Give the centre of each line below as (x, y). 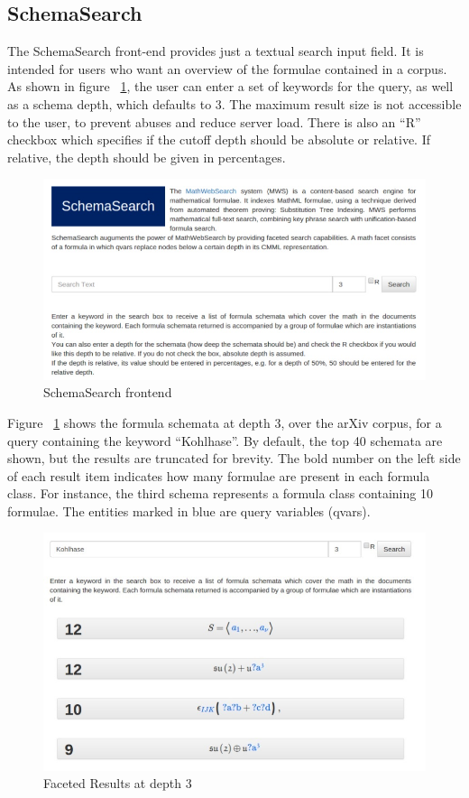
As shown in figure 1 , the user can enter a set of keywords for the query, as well (230, 86)
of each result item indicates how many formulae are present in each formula (219, 475)
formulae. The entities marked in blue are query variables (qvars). (189, 510)
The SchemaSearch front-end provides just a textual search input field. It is (216, 51)
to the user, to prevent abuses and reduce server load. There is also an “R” (214, 121)
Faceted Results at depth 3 (118, 783)
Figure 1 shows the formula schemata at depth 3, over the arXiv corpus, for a (225, 422)
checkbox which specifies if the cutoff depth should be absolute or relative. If (219, 139)
